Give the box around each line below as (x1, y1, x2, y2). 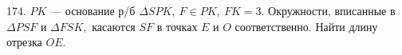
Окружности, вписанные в (268, 2, 396, 18)
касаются (92, 18, 136, 34)
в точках (156, 18, 198, 34)
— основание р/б (50, 2, 136, 18)
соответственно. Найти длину (235, 18, 378, 34)
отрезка (6, 33, 42, 50)
